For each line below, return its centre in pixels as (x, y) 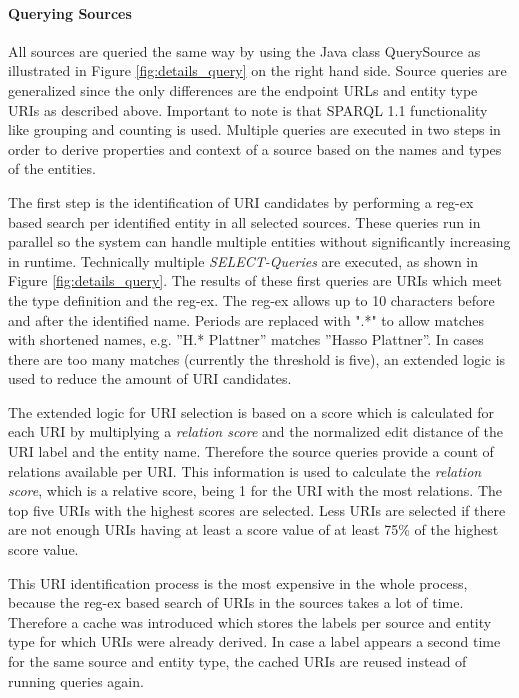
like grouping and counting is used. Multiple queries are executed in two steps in (254, 129)
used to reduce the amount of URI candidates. (150, 378)
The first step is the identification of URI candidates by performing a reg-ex (241, 201)
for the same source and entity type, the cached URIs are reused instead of (237, 661)
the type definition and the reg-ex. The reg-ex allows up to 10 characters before (251, 299)
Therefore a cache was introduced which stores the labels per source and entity (250, 621)
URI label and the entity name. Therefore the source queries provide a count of (251, 451)
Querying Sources (70, 12)
